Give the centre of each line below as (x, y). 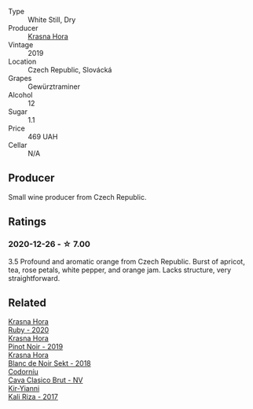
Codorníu (24, 372)
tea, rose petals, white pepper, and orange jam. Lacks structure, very (120, 270)
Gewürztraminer (54, 87)
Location (22, 61)
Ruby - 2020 (29, 330)
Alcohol (20, 95)
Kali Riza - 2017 (33, 397)
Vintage (21, 45)
